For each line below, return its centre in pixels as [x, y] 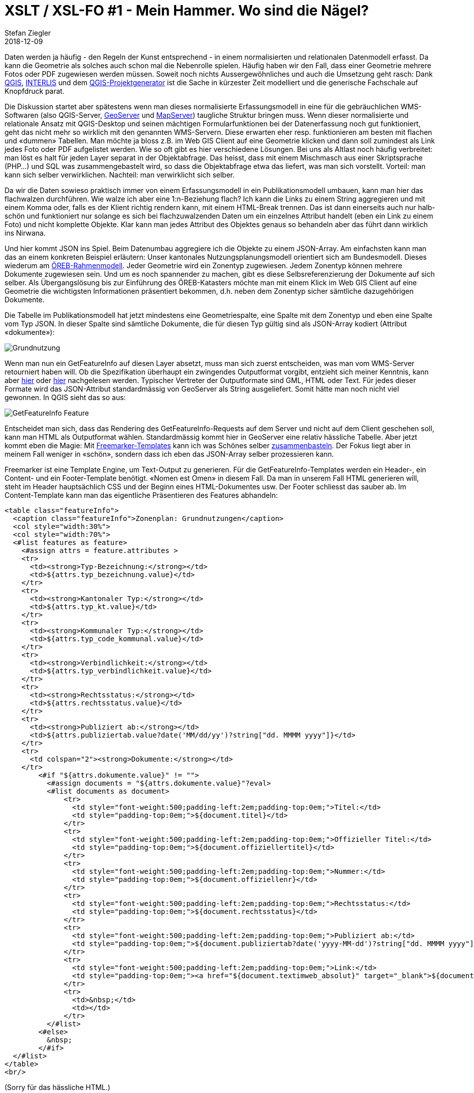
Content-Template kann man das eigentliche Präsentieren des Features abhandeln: [141, 495]
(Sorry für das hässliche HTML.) [57, 1087]
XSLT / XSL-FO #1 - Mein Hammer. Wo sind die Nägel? [187, 11]
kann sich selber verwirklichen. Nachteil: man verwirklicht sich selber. [120, 174]
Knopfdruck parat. [35, 91]
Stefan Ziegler [28, 33]
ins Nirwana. [25, 233]
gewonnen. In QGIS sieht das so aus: [65, 397]
